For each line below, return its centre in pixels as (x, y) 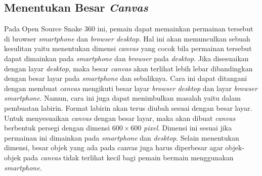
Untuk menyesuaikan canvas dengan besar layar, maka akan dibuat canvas (120, 118)
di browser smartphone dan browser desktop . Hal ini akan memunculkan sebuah (127, 38)
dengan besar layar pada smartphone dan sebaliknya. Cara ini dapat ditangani (126, 78)
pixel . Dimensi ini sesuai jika (188, 128)
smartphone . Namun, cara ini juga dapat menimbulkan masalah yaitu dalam (122, 98)
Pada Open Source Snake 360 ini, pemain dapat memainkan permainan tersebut (129, 29)
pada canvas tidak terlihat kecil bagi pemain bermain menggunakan (128, 157)
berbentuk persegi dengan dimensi (57, 128)
